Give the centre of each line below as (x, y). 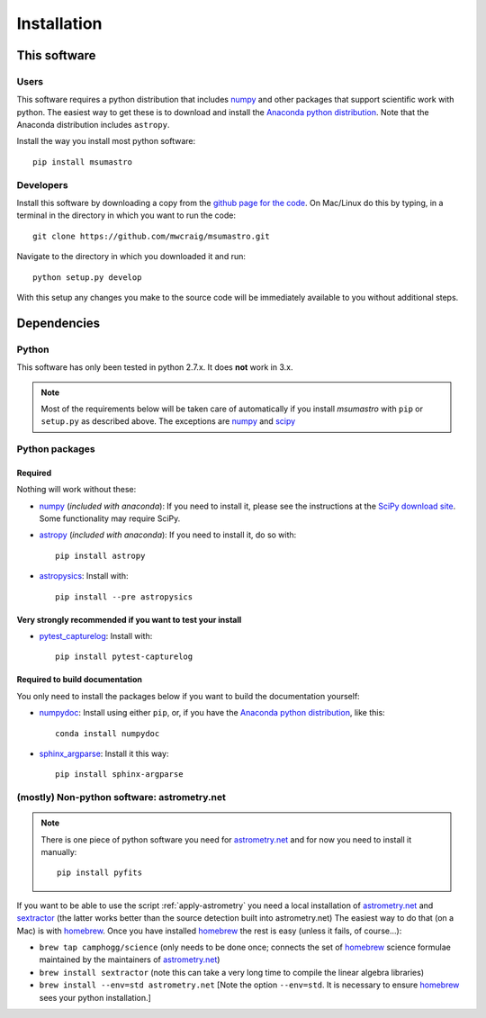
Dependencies (58, 323)
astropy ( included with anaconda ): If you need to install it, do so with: (168, 535)
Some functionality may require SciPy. (110, 518)
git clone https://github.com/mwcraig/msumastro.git (151, 236)
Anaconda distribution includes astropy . (93, 125)
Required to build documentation (80, 680)
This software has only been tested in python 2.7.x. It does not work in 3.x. (155, 367)
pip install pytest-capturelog (124, 657)
